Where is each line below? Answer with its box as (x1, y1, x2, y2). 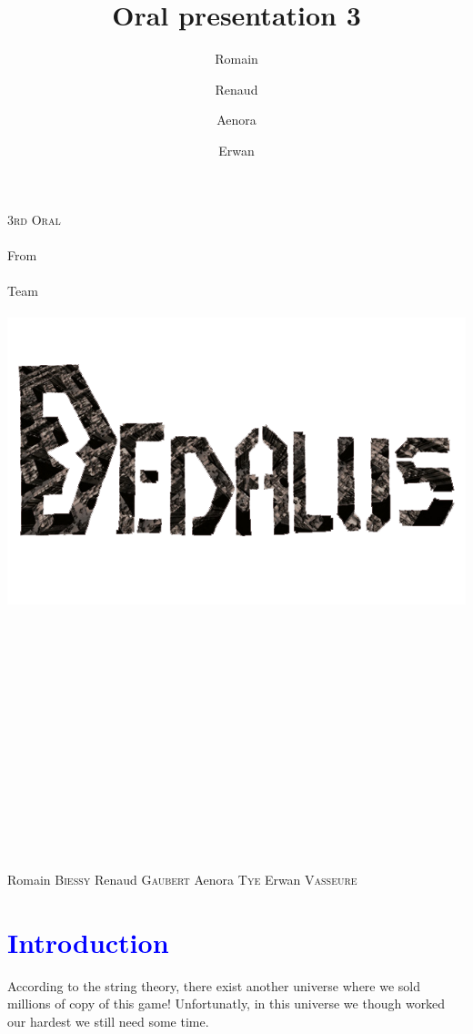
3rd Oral (7, 209, 61, 228)
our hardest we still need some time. (7, 1011, 209, 1030)
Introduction (7, 923, 169, 960)
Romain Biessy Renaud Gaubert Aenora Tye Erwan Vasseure (7, 869, 357, 888)
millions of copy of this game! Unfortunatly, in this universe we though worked (7, 994, 446, 1013)
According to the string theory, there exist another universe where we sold (7, 976, 421, 995)
